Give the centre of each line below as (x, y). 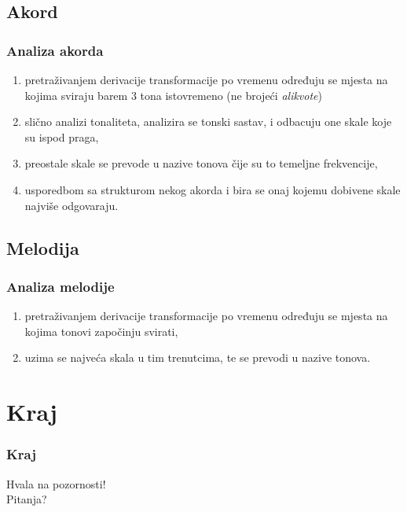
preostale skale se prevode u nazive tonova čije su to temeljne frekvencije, (201, 163)
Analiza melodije (60, 286)
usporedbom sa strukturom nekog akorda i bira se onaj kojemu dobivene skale (213, 189)
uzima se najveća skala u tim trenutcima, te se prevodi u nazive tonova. (198, 357)
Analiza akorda (55, 50)
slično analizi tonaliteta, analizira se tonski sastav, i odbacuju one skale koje (208, 122)
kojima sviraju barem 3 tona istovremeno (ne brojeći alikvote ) (174, 95)
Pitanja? (27, 499)
